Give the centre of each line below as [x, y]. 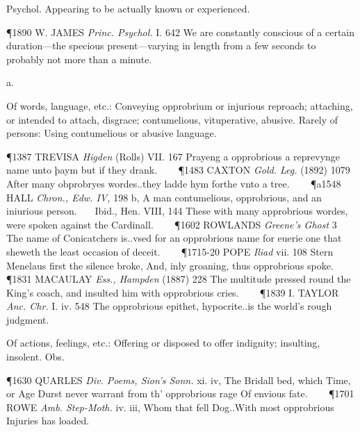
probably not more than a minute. [79, 59]
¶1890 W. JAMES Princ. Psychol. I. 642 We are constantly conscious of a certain [181, 32]
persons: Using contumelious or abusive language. [112, 133]
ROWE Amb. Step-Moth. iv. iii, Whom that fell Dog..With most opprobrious [170, 407]
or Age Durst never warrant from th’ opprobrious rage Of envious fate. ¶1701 [180, 393]
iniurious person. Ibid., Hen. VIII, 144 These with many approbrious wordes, [177, 211]
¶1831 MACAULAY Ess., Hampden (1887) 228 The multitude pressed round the [179, 279]
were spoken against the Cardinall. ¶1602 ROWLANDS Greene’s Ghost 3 [172, 224]
